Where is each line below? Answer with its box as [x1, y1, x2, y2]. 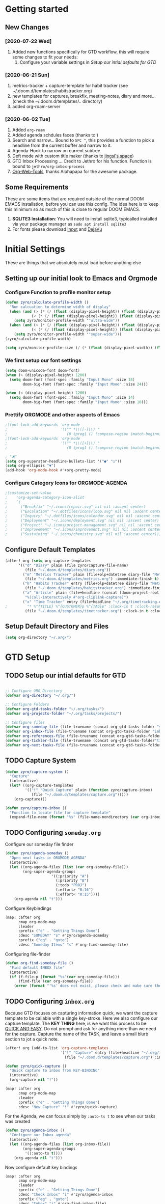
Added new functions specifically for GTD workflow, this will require [12, 49, 150, 55]
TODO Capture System [5, 756, 76, 765]
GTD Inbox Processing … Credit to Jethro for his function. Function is [12, 158, 152, 164]
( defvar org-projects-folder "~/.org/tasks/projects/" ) [5, 711, 122, 716]
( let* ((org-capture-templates [9, 783, 74, 788]
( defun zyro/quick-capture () [5, 1064, 67, 1068]
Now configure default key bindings [5, 1164, 78, 1170]
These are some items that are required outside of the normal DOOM [5, 196, 144, 202]
